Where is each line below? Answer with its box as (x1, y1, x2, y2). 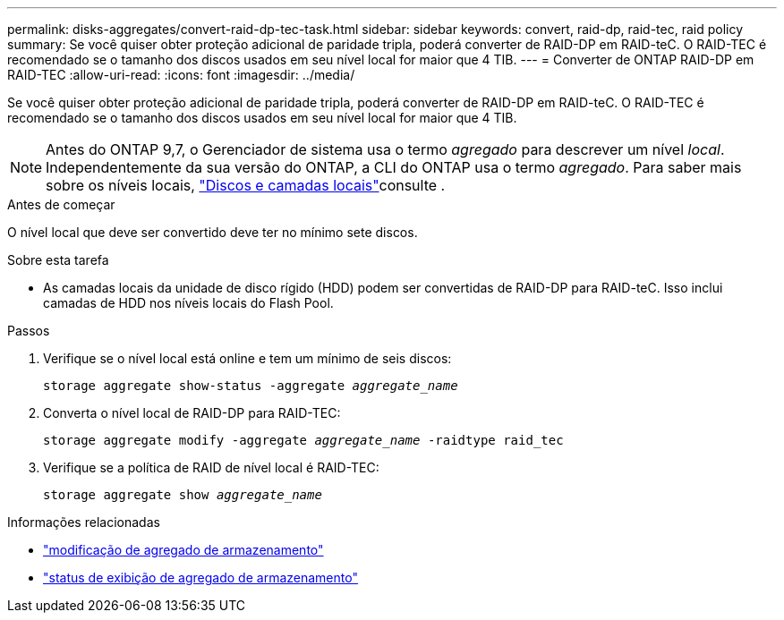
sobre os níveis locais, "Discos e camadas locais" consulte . (46, 176, 446, 194)
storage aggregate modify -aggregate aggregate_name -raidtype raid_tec (43, 433, 564, 447)
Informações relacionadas (7, 514, 160, 530)
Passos (7, 323, 50, 338)
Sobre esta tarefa (7, 252, 109, 268)
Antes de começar (7, 197, 115, 212)
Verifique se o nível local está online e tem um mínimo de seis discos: (43, 351, 452, 366)
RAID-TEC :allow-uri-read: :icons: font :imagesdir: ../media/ (7, 67, 355, 82)
